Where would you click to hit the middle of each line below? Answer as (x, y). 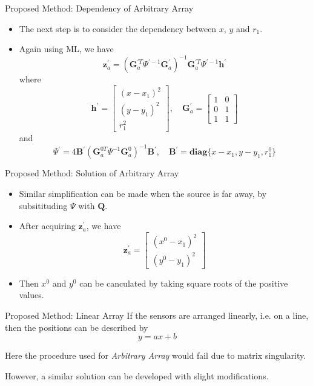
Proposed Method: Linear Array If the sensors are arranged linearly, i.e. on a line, (157, 315)
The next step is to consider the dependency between (118, 28)
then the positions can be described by (77, 327)
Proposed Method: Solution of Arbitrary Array (92, 173)
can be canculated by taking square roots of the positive (184, 283)
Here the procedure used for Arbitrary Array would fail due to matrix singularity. (156, 355)
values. (31, 295)
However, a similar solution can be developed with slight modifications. (137, 375)
